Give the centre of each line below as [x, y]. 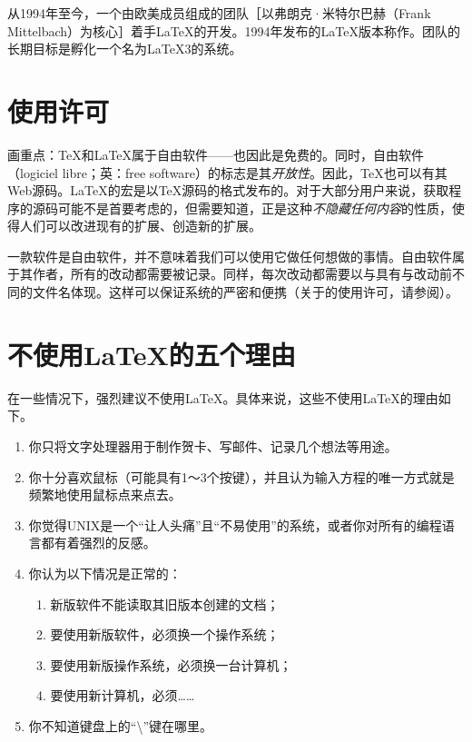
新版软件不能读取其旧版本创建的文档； [165, 603]
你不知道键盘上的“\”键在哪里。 [121, 725]
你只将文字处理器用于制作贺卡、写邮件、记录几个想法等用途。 [213, 445]
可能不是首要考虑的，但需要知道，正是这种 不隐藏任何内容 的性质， [255, 208]
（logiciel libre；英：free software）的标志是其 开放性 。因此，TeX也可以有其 [227, 172]
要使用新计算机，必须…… [123, 695]
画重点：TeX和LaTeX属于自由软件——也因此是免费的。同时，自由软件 [216, 154]
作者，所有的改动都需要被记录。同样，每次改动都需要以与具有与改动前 [242, 274]
